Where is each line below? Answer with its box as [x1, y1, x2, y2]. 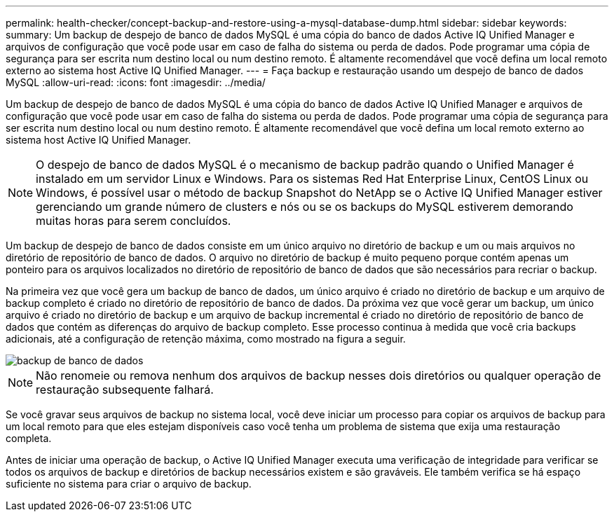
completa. [6, 432, 52, 444]
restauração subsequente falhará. [36, 382, 214, 397]
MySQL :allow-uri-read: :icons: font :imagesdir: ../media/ [6, 76, 266, 88]
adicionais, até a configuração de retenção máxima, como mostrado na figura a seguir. [6, 333, 406, 345]
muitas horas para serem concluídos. [36, 214, 231, 228]
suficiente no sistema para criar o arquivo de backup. [6, 478, 252, 490]
